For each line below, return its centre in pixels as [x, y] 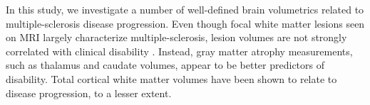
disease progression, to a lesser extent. [89, 93]
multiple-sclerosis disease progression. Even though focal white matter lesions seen [185, 23]
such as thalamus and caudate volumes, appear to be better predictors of [165, 65]
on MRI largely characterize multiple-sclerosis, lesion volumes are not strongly [176, 37]
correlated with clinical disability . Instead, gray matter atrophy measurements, [179, 51]
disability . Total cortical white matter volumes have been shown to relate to [171, 78]
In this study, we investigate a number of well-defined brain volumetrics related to [185, 9]
